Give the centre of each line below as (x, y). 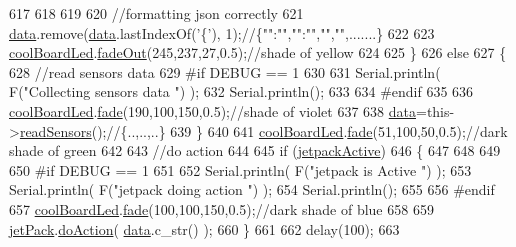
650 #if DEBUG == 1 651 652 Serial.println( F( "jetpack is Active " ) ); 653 (240, 169)
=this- (435, 110)
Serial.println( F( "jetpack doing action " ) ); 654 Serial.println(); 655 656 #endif (252, 189)
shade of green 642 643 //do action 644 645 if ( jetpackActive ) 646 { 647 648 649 (255, 150)
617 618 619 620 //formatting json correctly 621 (156, 13)
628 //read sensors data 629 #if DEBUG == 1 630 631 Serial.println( (225, 71)
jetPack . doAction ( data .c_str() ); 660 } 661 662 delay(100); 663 (204, 228)
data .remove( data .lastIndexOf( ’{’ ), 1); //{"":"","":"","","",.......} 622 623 (222, 32)
